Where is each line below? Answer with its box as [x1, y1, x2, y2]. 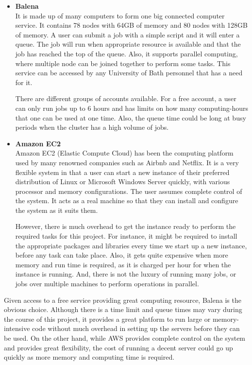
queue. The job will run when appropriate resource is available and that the [15, 39, 241, 49]
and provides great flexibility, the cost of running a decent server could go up [4, 342, 233, 352]
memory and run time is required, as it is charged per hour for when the [15, 259, 231, 269]
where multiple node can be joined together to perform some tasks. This [15, 58, 231, 68]
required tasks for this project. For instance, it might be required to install [15, 231, 237, 241]
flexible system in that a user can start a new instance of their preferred [15, 167, 230, 177]
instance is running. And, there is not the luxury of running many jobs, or [15, 269, 236, 279]
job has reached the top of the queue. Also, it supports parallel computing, [15, 48, 238, 58]
